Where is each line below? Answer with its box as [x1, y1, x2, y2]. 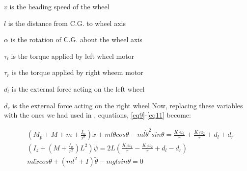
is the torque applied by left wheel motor [11, 50, 135, 61]
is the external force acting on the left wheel [11, 83, 145, 94]
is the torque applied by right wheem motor [11, 67, 143, 77]
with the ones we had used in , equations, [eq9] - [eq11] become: [4, 110, 191, 120]
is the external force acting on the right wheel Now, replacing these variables [12, 100, 243, 110]
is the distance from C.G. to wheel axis [8, 18, 126, 28]
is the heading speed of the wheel [9, 1, 110, 11]
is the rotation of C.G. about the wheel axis [10, 34, 142, 45]
